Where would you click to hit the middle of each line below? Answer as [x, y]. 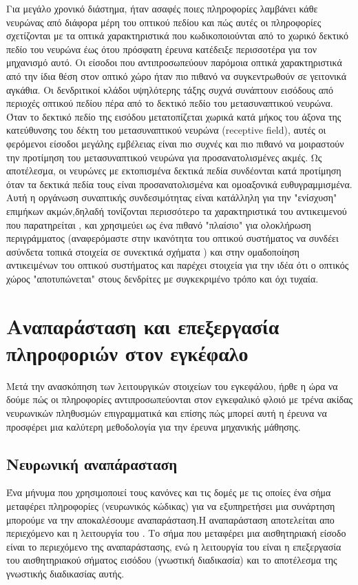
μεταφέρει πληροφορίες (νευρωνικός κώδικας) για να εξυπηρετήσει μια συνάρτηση [171, 505]
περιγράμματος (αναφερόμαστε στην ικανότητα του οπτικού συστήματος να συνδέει [172, 238]
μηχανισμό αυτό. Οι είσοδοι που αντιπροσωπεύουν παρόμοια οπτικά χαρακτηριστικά [174, 62]
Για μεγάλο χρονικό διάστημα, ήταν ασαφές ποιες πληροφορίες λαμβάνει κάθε [162, 8]
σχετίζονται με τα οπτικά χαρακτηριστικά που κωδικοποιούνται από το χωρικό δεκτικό [177, 35]
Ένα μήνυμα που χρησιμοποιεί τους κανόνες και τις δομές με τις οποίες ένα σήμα [169, 492]
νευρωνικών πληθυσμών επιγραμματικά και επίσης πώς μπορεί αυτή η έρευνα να [167, 412]
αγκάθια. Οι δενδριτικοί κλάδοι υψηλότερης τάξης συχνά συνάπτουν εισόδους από [170, 89]
